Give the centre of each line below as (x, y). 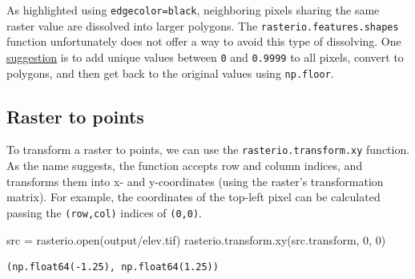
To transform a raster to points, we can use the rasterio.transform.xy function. (208, 150)
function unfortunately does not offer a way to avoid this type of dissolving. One (204, 41)
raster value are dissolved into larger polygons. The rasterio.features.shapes (203, 25)
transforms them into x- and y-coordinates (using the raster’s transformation (195, 181)
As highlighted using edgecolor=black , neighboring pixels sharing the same (193, 10)
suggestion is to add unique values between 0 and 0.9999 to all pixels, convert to (205, 57)
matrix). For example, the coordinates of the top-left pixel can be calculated (193, 197)
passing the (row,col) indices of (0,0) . (104, 212)
